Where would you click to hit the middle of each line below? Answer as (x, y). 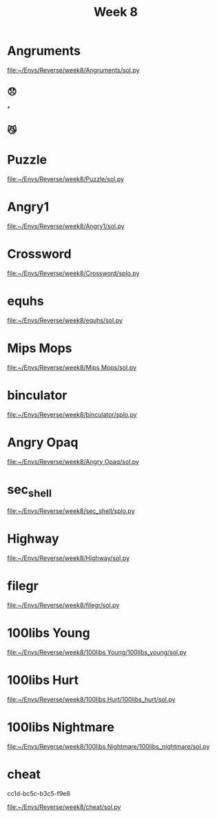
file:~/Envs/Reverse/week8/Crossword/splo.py (73, 273)
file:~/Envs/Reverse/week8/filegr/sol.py (63, 605)
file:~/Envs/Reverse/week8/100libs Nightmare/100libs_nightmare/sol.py (108, 746)
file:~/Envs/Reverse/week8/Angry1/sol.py (66, 226)
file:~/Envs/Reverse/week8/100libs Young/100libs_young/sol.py (97, 652)
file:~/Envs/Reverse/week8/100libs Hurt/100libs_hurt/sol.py (91, 699)
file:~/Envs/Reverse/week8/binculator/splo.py (72, 414)
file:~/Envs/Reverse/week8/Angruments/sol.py (73, 70)
